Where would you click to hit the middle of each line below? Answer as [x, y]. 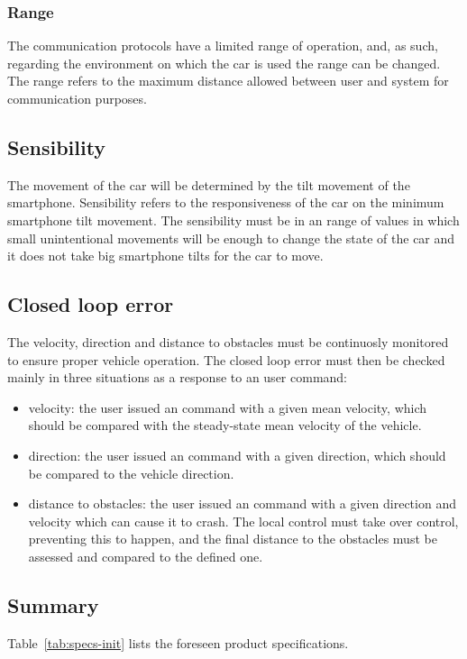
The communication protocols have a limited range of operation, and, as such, [223, 46]
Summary [53, 604]
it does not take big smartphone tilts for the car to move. [165, 256]
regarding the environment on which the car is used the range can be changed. [224, 63]
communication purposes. [77, 98]
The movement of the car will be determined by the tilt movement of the [209, 184]
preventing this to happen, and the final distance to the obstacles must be [233, 539]
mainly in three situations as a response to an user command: [178, 377]
